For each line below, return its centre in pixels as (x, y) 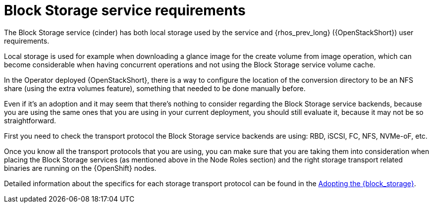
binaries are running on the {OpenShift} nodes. (80, 168)
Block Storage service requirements (125, 10)
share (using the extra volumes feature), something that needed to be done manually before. (155, 88)
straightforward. (30, 120)
